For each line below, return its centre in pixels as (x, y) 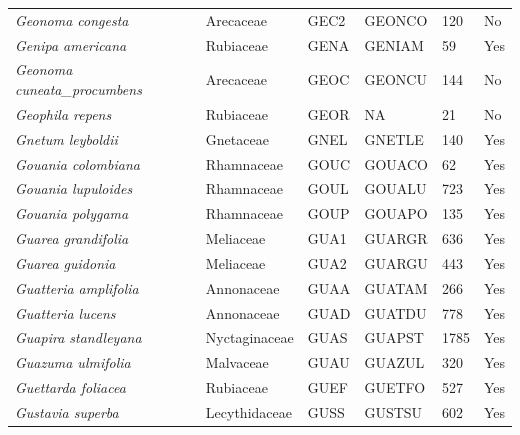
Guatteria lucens (65, 312)
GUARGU (396, 262)
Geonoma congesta (72, 19)
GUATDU (395, 312)
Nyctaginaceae (249, 337)
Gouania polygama (72, 213)
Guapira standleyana (78, 337)
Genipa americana (71, 44)
